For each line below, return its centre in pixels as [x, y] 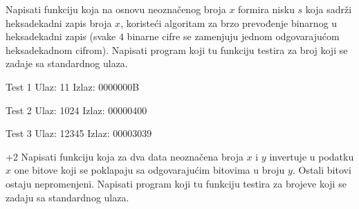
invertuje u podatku [312, 156]
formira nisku [266, 9]
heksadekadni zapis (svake [61, 36]
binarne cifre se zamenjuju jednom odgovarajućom [233, 36]
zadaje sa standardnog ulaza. [67, 63]
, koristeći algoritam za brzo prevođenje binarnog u [229, 22]
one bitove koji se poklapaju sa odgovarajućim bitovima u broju [149, 170]
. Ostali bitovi [322, 170]
